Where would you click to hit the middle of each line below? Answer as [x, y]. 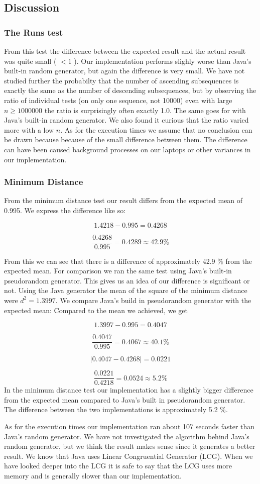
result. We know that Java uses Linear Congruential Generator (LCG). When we [128, 456]
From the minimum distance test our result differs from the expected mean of [123, 200]
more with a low [29, 129]
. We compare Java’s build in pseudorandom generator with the [153, 300]
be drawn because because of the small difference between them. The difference [126, 139]
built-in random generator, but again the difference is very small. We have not [124, 71]
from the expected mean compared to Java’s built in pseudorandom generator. [125, 399]
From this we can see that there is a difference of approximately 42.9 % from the [128, 261]
